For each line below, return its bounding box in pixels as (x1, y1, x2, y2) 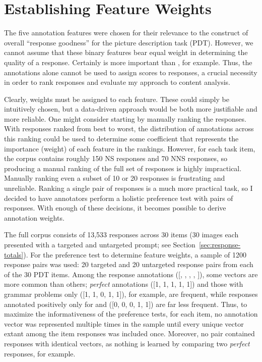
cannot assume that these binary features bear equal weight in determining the (4, 47, 248, 58)
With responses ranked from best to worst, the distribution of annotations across (4, 123, 254, 134)
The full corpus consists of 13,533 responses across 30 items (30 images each (4, 229, 239, 240)
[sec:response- (199, 239, 241, 249)
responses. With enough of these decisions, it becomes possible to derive (4, 202, 226, 213)
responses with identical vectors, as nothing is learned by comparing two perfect (4, 338, 250, 348)
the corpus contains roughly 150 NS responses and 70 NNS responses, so (4, 153, 228, 164)
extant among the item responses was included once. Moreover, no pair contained (4, 328, 255, 339)
